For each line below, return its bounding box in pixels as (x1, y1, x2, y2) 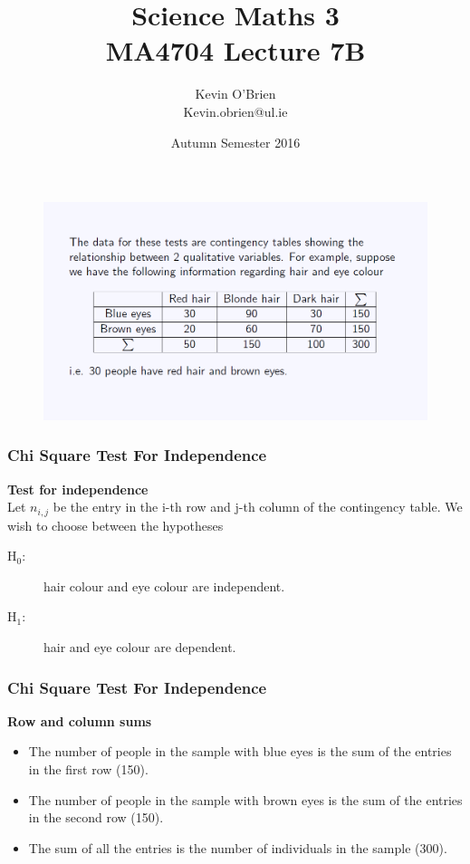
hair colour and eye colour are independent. (43, 576, 285, 595)
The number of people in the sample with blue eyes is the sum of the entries (28, 742, 452, 761)
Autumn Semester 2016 (170, 132, 301, 151)
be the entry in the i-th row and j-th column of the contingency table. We (53, 497, 463, 516)
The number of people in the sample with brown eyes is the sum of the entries (28, 790, 463, 809)
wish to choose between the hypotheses (7, 515, 224, 534)
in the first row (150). (28, 759, 149, 778)
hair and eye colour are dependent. (43, 637, 236, 656)
